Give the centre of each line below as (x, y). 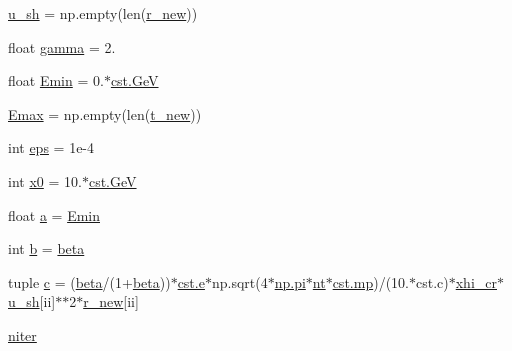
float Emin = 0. (56, 80)
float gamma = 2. (62, 46)
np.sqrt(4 (239, 281)
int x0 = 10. (45, 180)
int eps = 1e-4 (51, 147)
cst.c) (432, 281)
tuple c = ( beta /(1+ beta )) (89, 281)
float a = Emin (54, 214)
